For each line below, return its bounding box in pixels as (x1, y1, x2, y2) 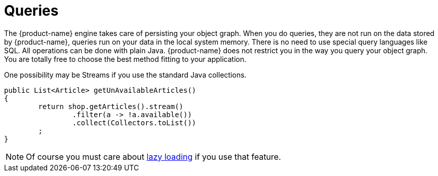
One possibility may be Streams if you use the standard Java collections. (4, 70, 247, 79)
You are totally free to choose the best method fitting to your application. (4, 54, 247, 63)
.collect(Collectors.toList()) (72, 118, 196, 127)
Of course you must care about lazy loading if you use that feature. (26, 151, 281, 162)
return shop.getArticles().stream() (38, 102, 184, 111)
